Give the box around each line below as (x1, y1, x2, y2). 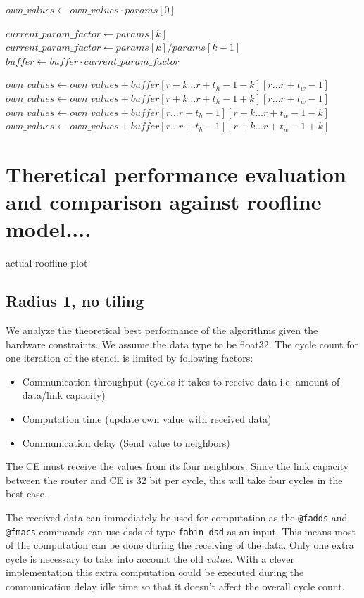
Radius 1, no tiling (6, 290, 144, 312)
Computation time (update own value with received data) (22, 412, 272, 426)
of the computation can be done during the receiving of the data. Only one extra (6, 537, 354, 552)
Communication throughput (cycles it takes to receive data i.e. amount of (22, 374, 340, 388)
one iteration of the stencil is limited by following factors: (6, 350, 253, 365)
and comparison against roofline (6, 187, 322, 216)
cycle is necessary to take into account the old (6, 551, 203, 566)
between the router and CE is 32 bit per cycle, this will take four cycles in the (6, 472, 343, 487)
